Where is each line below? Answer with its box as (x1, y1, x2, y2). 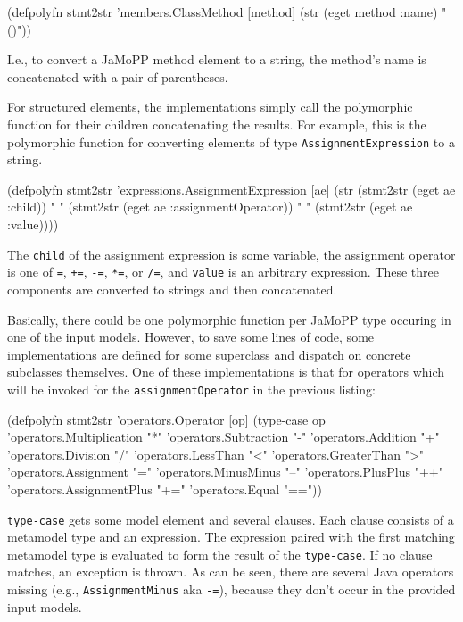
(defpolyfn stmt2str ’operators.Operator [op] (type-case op (7, 410, 326, 428)
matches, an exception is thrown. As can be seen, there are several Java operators (7, 562, 454, 581)
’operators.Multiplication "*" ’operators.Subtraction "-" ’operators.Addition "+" (7, 427, 440, 446)
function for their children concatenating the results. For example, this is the (7, 114, 426, 133)
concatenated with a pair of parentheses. (7, 67, 228, 86)
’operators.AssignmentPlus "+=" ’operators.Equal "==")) (7, 479, 322, 498)
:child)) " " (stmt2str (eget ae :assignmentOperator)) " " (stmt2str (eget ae (7, 197, 413, 216)
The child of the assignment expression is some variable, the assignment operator (7, 245, 456, 263)
